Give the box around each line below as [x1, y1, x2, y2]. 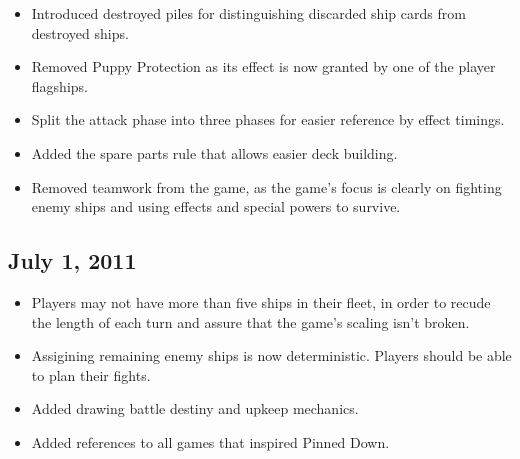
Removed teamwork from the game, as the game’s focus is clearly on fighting [31, 176, 502, 197]
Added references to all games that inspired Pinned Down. [31, 431, 390, 452]
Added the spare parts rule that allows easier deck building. [31, 142, 398, 163]
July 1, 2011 [8, 245, 137, 276]
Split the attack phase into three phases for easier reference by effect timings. [31, 109, 505, 130]
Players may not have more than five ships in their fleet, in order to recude [31, 291, 491, 312]
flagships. [31, 75, 88, 96]
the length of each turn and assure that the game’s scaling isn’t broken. [31, 311, 470, 332]
